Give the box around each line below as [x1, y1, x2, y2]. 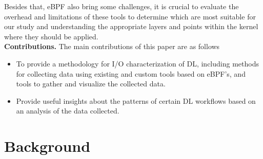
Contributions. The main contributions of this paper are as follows [4, 41, 220, 52]
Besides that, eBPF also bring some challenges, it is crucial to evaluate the [4, 1, 239, 11]
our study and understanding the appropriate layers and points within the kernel [4, 21, 258, 32]
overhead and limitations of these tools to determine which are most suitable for [4, 11, 256, 21]
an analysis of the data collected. [16, 105, 119, 116]
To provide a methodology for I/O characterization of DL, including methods [16, 58, 259, 69]
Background [4, 135, 91, 156]
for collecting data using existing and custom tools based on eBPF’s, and [16, 68, 246, 79]
